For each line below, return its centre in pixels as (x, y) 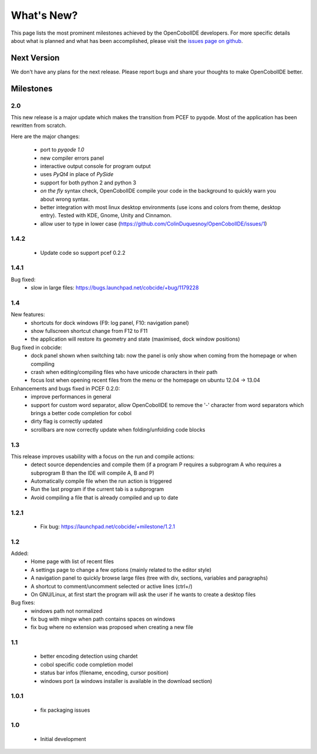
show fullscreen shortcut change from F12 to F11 (89, 331)
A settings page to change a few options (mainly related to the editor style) (121, 570)
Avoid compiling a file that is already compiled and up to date (104, 497)
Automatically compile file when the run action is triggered (102, 481)
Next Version (35, 58)
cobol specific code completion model (87, 664)
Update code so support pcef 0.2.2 (83, 253)
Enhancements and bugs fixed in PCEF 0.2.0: (65, 388)
